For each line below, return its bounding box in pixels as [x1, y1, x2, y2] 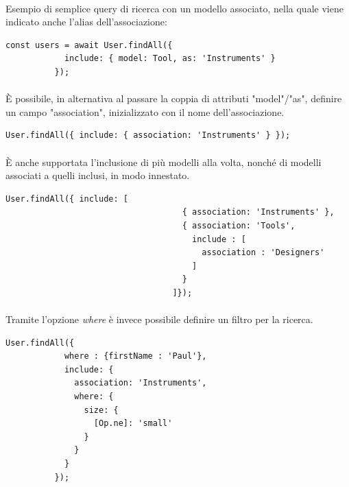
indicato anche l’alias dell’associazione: [5, 14, 167, 29]
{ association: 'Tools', [182, 220, 296, 230]
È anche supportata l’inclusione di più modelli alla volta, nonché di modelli [5, 154, 322, 169]
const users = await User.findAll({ [5, 40, 173, 50]
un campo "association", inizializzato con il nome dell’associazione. [5, 104, 285, 119]
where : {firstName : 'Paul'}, [64, 351, 207, 361]
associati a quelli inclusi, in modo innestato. [5, 168, 190, 182]
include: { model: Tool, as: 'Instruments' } [64, 54, 276, 64]
